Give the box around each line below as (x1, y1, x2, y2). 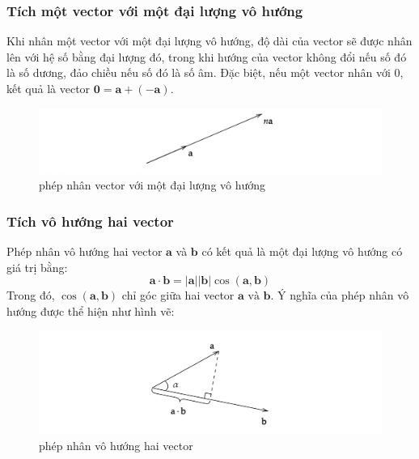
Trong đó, (6, 287, 55, 304)
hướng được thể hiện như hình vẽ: (6, 302, 175, 319)
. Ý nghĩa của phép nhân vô (270, 287, 409, 304)
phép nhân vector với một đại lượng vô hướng (39, 176, 266, 193)
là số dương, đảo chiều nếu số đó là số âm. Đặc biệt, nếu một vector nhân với (6, 64, 391, 81)
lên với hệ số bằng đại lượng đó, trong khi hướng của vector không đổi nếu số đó (6, 48, 407, 65)
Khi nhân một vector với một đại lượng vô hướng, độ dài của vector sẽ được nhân (6, 32, 413, 49)
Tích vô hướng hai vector (6, 210, 174, 231)
